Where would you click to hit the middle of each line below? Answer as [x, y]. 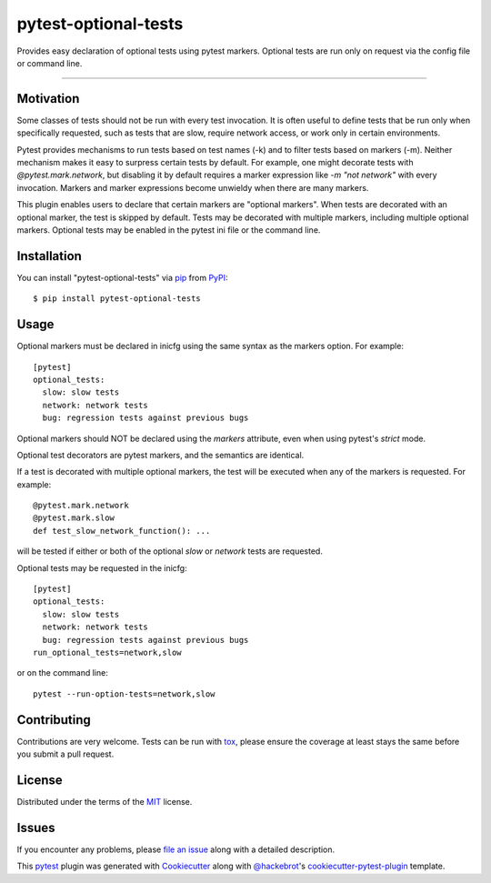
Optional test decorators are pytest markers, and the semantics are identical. [160, 455]
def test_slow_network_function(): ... [122, 531]
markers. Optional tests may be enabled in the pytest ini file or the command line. [169, 230]
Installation [49, 256]
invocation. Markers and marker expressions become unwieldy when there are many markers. [193, 187]
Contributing [54, 720]
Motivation [48, 99]
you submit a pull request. [65, 754]
